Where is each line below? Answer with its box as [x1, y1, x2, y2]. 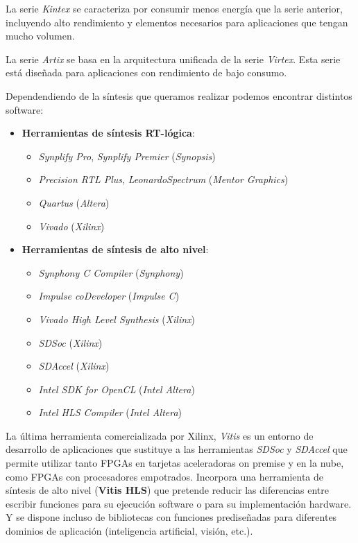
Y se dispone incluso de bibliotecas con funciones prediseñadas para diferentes [6, 510, 337, 524]
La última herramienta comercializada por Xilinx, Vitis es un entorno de [6, 428, 314, 442]
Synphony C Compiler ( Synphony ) [38, 265, 184, 279]
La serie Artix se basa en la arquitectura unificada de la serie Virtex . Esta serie [6, 51, 341, 66]
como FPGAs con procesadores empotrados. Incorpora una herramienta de [6, 469, 324, 483]
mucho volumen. [6, 28, 75, 43]
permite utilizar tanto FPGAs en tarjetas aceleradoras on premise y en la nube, [6, 456, 344, 470]
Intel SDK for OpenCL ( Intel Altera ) [38, 381, 195, 396]
